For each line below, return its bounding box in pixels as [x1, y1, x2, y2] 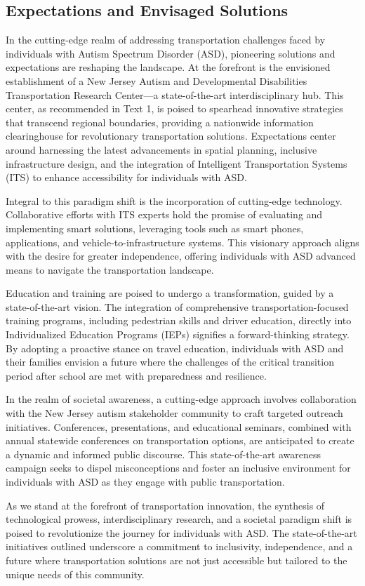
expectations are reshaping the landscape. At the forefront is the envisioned [6, 60, 331, 74]
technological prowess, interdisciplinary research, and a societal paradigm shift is [6, 512, 352, 526]
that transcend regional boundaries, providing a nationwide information [6, 114, 314, 129]
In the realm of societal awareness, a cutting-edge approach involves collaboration [6, 392, 357, 406]
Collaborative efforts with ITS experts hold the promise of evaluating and [6, 207, 323, 222]
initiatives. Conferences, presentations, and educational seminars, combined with [6, 419, 352, 434]
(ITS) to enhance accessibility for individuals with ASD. [6, 170, 247, 185]
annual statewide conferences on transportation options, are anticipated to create [6, 433, 354, 448]
